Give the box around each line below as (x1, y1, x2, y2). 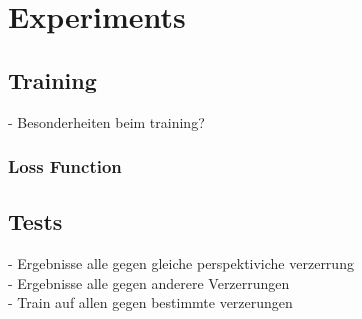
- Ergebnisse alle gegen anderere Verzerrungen (8, 272, 290, 293)
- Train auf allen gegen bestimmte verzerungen (8, 292, 293, 313)
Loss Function (8, 154, 122, 179)
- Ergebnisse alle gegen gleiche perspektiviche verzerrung (8, 253, 354, 274)
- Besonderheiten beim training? (8, 111, 205, 132)
